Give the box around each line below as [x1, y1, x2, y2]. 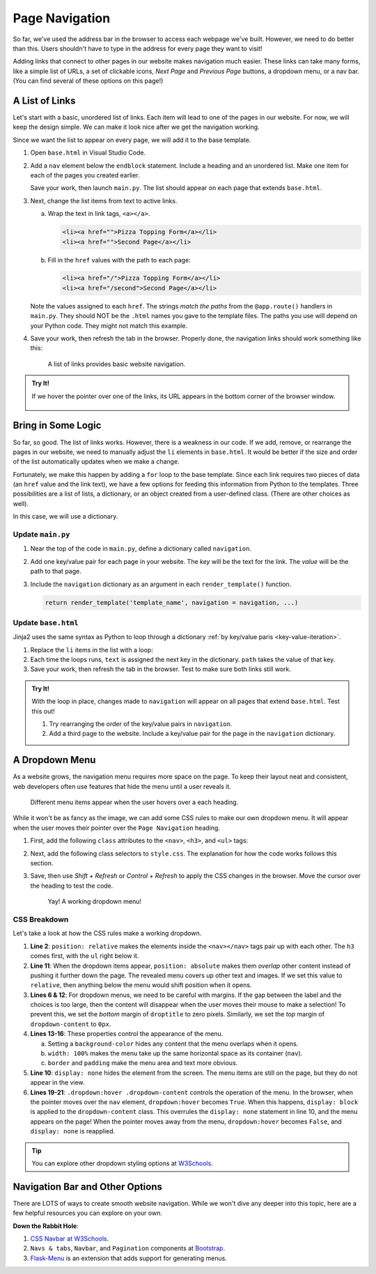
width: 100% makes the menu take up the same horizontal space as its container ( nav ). [47, 1049, 303, 1057]
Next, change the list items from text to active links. [30, 196, 178, 205]
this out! [31, 707, 55, 715]
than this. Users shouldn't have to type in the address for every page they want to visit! [13, 44, 263, 52]
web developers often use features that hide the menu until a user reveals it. [13, 782, 231, 790]
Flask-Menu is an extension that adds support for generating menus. [30, 1254, 228, 1262]
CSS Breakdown [13, 914, 69, 924]
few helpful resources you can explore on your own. [13, 1209, 163, 1218]
